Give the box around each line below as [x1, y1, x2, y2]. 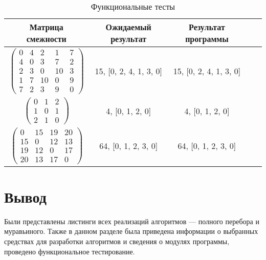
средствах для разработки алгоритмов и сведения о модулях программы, [4, 236, 230, 247]
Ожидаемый [105, 21, 151, 33]
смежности [26, 33, 66, 45]
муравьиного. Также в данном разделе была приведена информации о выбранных [4, 226, 258, 236]
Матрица [29, 21, 63, 33]
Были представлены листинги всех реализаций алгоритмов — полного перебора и [4, 215, 259, 226]
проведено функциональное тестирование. [4, 246, 135, 256]
